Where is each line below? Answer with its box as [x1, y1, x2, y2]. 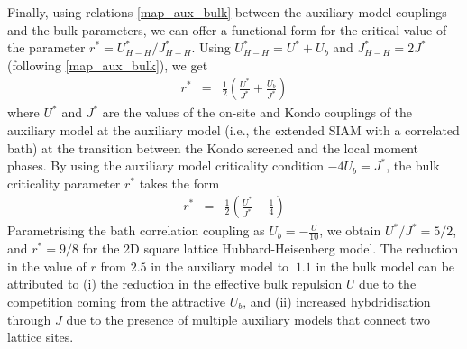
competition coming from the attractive [7, 292, 225, 311]
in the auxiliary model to [151, 256, 289, 275]
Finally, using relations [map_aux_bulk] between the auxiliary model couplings [7, 3, 447, 21]
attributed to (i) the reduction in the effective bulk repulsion [7, 274, 343, 293]
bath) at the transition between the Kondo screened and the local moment [7, 138, 418, 157]
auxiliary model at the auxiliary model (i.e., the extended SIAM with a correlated [7, 121, 460, 139]
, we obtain [319, 221, 381, 240]
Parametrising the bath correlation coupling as [7, 221, 265, 240]
